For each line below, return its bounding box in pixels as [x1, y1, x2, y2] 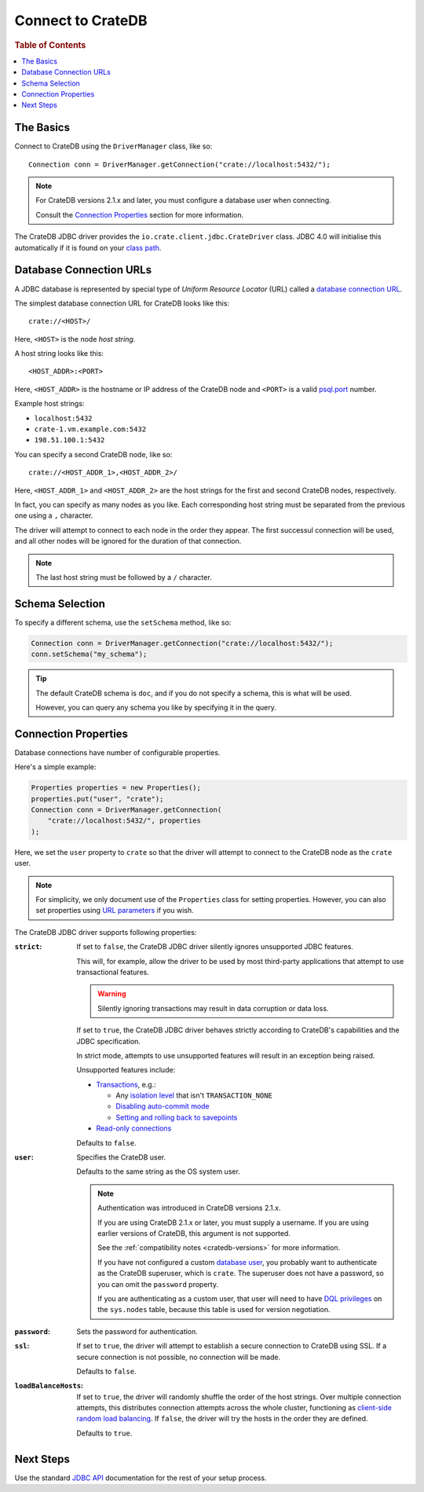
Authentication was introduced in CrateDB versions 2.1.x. [97, 1203, 281, 1213]
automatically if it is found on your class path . [14, 243, 162, 252]
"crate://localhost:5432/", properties [47, 816, 202, 825]
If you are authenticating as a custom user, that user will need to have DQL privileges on [97, 1293, 382, 1303]
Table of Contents [14, 39, 86, 50]
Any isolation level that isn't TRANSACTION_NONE [115, 1091, 272, 1100]
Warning [97, 989, 126, 999]
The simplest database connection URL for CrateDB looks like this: [14, 299, 230, 308]
